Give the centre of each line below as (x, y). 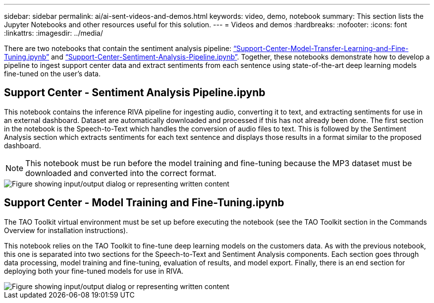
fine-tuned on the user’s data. (53, 74)
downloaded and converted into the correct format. (121, 173)
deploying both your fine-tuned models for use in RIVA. (94, 271)
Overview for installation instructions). (66, 230)
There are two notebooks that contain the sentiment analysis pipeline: (118, 48)
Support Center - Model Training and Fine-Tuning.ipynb (144, 203)
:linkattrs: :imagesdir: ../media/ (54, 33)
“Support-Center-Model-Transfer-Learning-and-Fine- (321, 48)
